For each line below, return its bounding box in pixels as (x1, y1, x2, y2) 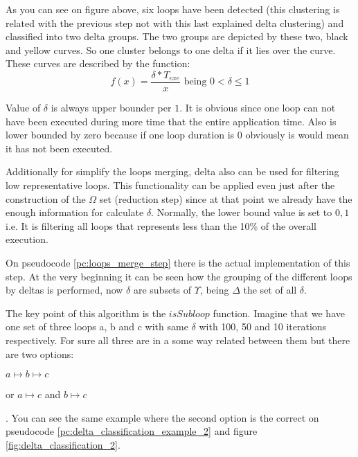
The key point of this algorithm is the (6, 305, 166, 320)
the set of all (243, 283, 297, 297)
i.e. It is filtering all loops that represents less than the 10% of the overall (6, 218, 316, 233)
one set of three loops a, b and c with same (6, 319, 188, 334)
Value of (6, 100, 41, 115)
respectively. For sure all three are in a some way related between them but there (6, 332, 350, 347)
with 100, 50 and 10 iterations (199, 319, 327, 334)
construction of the (6, 191, 86, 206)
